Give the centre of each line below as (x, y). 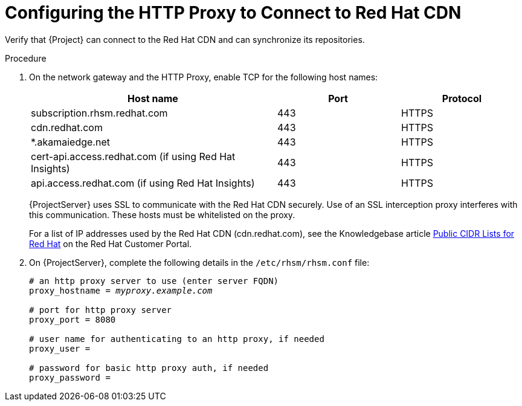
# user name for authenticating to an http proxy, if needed (177, 339)
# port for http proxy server (101, 310)
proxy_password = (70, 377)
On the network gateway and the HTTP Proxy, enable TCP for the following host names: (204, 77)
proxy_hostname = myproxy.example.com (121, 290)
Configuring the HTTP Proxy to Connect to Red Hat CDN (233, 13)
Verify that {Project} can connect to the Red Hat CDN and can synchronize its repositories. (185, 39)
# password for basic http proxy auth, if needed (149, 368)
